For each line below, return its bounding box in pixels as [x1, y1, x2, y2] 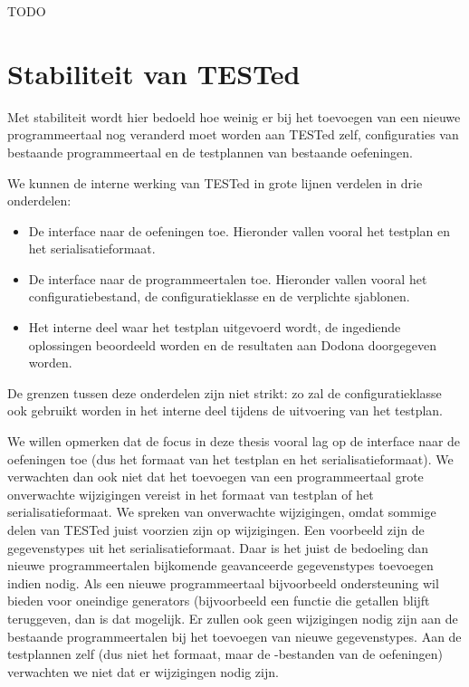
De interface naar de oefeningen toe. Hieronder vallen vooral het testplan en [28, 221, 450, 240]
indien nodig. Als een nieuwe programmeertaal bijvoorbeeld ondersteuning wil [7, 573, 439, 592]
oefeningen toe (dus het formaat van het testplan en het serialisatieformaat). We [7, 449, 454, 468]
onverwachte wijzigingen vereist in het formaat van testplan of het [7, 484, 374, 503]
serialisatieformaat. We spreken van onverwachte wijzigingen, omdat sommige [7, 502, 436, 521]
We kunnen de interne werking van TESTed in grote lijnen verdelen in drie [7, 173, 423, 192]
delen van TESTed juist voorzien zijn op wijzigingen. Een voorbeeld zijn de [7, 520, 425, 539]
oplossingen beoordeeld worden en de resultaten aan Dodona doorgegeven [28, 335, 436, 354]
